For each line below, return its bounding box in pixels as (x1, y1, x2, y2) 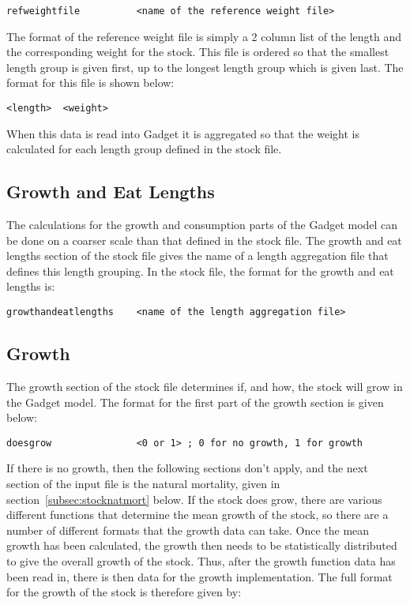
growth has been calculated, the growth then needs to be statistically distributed (6, 537, 397, 554)
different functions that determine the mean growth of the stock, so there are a (6, 506, 389, 523)
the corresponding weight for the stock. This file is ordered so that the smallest (6, 43, 389, 60)
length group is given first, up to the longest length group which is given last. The (6, 58, 404, 75)
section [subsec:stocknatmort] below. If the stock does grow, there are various (6, 490, 382, 507)
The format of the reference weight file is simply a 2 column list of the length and (6, 28, 402, 44)
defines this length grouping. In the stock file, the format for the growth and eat (6, 262, 394, 279)
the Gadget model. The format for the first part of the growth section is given (6, 393, 384, 410)
